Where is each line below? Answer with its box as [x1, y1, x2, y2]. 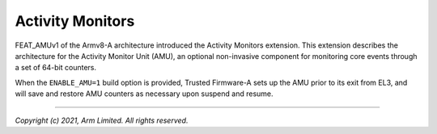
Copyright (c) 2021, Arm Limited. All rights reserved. [15, 115, 189, 125]
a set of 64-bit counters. [15, 63, 97, 73]
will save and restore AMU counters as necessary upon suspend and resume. [15, 89, 274, 98]
